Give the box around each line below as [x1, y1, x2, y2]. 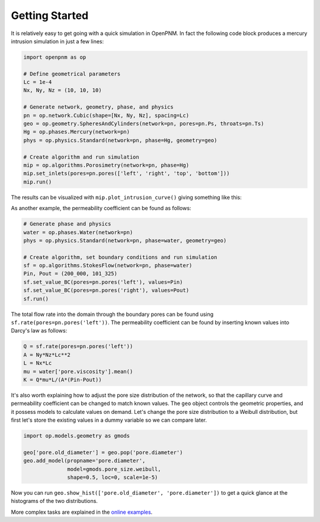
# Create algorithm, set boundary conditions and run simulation [23, 254, 217, 261]
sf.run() [23, 295, 49, 302]
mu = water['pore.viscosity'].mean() [23, 368, 133, 375]
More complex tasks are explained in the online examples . [11, 508, 153, 515]
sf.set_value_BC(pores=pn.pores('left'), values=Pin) [23, 279, 183, 285]
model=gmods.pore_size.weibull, [67, 466, 161, 472]
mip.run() [23, 178, 52, 185]
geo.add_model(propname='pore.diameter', [23, 457, 146, 464]
